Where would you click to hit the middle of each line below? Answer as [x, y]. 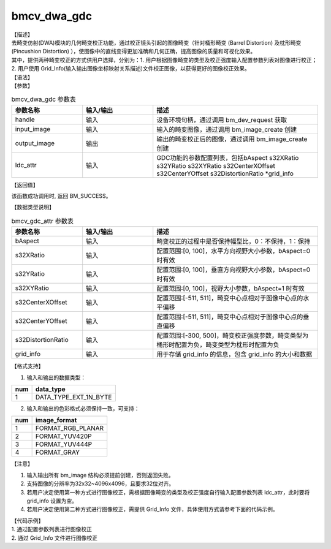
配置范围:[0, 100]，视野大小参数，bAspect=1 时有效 [230, 289]
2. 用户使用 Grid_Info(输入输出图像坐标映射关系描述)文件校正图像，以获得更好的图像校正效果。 [131, 69]
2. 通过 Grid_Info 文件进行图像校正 [55, 538]
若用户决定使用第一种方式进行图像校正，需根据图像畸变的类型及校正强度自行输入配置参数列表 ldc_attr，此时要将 [168, 492]
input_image [33, 129]
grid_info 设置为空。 [52, 501]
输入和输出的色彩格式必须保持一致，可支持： [83, 408]
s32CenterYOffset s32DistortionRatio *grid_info [225, 173]
